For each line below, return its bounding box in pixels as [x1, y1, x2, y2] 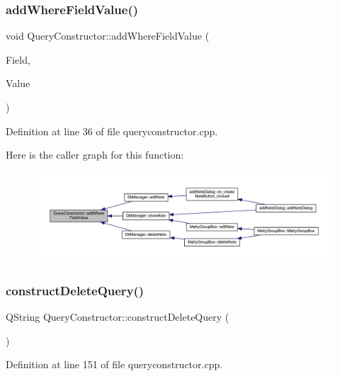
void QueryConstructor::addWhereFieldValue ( [6, 28, 210, 43]
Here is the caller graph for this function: [6, 147, 184, 162]
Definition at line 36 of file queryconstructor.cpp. [6, 123, 218, 138]
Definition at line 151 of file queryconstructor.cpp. [6, 357, 223, 372]
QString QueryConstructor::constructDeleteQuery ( [6, 309, 229, 324]
